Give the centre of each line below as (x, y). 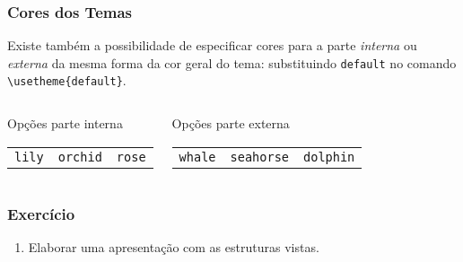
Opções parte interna (65, 123)
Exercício (41, 213)
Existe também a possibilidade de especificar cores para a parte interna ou (212, 45)
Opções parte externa (231, 123)
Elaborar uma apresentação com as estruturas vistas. (174, 246)
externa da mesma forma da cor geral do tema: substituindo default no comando (232, 62)
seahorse (260, 157)
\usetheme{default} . (67, 80)
